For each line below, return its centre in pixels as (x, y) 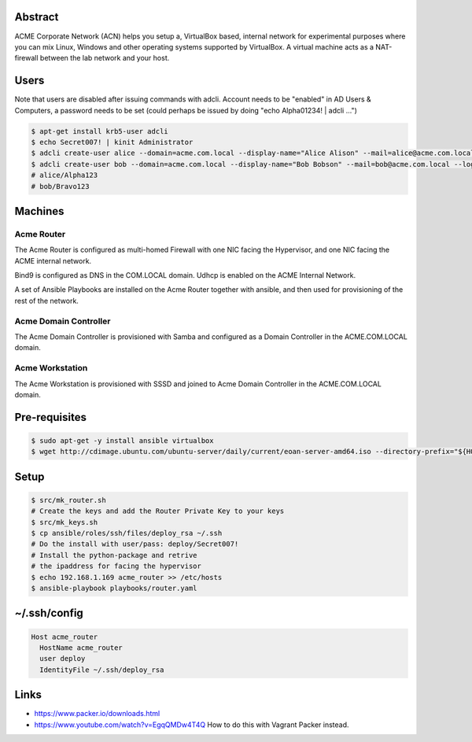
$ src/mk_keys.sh (65, 522)
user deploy (63, 659)
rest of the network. (46, 301)
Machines (39, 211)
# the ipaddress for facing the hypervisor (116, 566)
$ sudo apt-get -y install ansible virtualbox (122, 440)
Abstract (37, 17)
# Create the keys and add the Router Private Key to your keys (158, 511)
